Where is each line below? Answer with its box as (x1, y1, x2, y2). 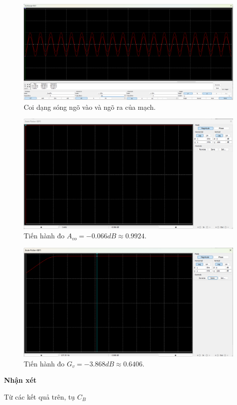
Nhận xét (4, 375, 37, 385)
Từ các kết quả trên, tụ (4, 391, 75, 402)
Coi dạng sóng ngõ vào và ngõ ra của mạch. (24, 101, 156, 112)
